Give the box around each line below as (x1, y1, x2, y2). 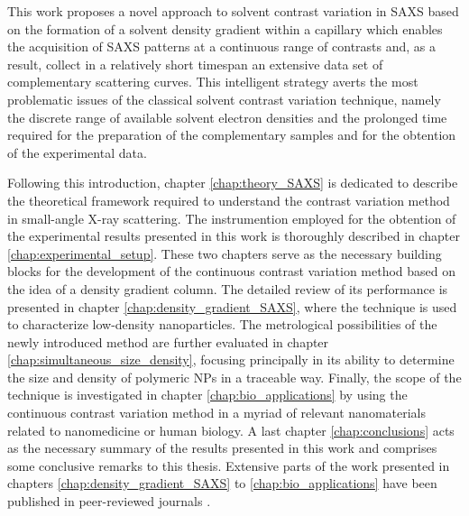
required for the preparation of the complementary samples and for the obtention (7, 125, 456, 144)
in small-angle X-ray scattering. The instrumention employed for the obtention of (7, 208, 456, 227)
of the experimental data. (7, 143, 147, 161)
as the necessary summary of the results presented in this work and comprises (7, 438, 437, 457)
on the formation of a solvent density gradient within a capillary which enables (7, 19, 443, 38)
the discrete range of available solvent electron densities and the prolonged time (7, 107, 447, 126)
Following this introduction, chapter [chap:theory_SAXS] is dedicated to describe (7, 173, 458, 192)
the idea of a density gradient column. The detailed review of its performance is (7, 279, 448, 298)
